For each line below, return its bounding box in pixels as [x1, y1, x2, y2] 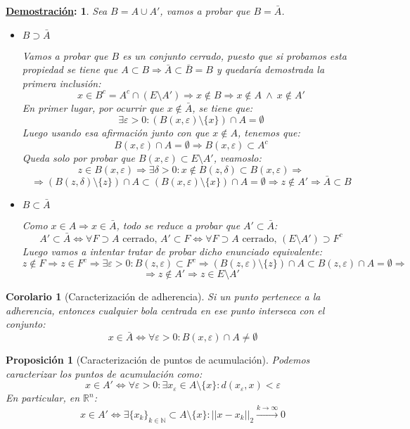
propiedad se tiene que [22, 62, 118, 77]
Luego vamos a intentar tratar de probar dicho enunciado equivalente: [22, 243, 322, 258]
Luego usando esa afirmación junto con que [22, 125, 210, 140]
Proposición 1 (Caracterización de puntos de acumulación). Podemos [6, 352, 310, 367]
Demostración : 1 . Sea [6, 4, 108, 18]
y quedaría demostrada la [216, 62, 325, 77]
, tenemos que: [237, 125, 300, 140]
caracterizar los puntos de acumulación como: [6, 366, 203, 380]
